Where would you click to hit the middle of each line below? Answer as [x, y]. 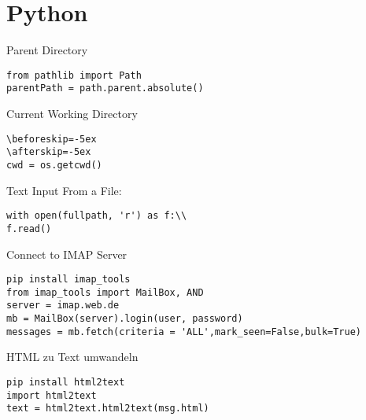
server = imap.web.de [63, 306]
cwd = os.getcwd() [54, 165]
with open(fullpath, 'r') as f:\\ [97, 216]
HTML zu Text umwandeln [72, 357]
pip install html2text [66, 382]
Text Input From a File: [64, 190]
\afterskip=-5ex [49, 152]
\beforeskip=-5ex [52, 139]
